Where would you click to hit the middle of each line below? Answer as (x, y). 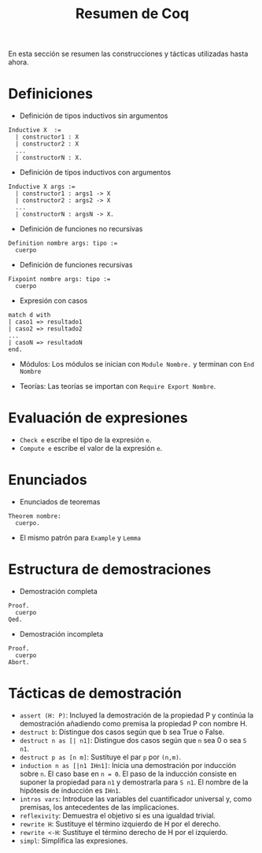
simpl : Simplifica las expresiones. (74, 840)
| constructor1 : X (47, 137)
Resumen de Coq (132, 14)
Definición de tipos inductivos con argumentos (95, 172)
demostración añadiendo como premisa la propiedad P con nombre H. (133, 723)
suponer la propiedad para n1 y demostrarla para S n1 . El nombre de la (134, 782)
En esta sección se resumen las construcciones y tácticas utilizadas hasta (128, 54)
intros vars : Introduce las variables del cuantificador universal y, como (135, 799)
